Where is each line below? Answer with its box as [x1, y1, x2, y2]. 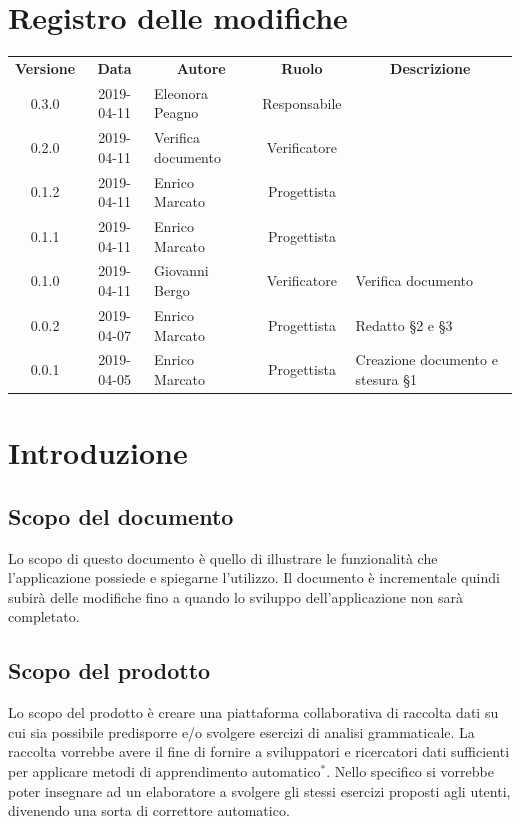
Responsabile [262, 92, 342, 113]
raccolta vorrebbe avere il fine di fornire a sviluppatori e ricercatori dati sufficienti [8, 741, 510, 762]
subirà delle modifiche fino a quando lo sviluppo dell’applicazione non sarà [8, 586, 463, 607]
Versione [15, 57, 76, 78]
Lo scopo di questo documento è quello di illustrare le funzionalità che [8, 547, 438, 568]
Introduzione [8, 432, 188, 473]
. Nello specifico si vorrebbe [326, 760, 494, 781]
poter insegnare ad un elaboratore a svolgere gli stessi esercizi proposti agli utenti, [8, 780, 511, 801]
